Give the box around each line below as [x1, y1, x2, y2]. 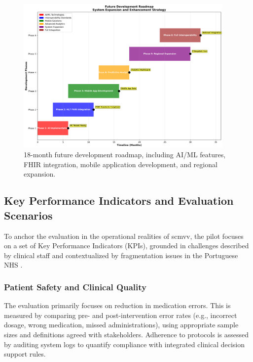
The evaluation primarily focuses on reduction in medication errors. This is [4, 300, 231, 311]
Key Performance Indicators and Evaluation [4, 193, 234, 208]
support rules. [4, 349, 46, 359]
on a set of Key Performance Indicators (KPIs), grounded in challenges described [4, 240, 249, 251]
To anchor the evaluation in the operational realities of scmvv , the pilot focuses [4, 230, 244, 241]
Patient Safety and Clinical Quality [4, 280, 146, 293]
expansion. [24, 169, 56, 179]
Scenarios [4, 207, 53, 223]
